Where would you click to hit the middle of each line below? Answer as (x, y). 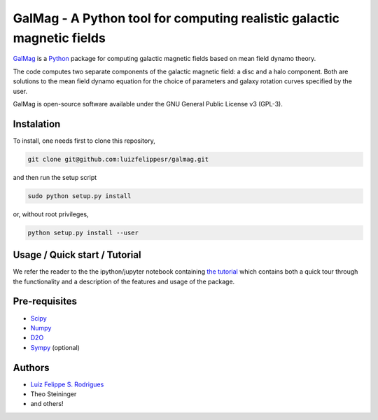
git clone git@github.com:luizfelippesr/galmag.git (118, 159)
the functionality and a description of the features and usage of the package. (124, 281)
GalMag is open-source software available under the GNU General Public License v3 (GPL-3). (148, 104)
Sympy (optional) (55, 347)
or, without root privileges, (51, 214)
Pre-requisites (45, 301)
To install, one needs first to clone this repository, (84, 141)
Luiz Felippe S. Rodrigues (67, 384)
